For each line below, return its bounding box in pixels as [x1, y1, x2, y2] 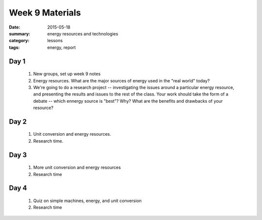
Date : [9, 24, 20, 30]
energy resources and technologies [47, 31, 118, 36]
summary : [9, 31, 31, 36]
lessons [47, 38, 63, 44]
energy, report [47, 44, 76, 50]
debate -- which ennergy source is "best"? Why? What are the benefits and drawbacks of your [33, 98, 223, 104]
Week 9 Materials [9, 7, 81, 18]
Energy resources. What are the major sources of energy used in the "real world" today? [33, 78, 210, 83]
